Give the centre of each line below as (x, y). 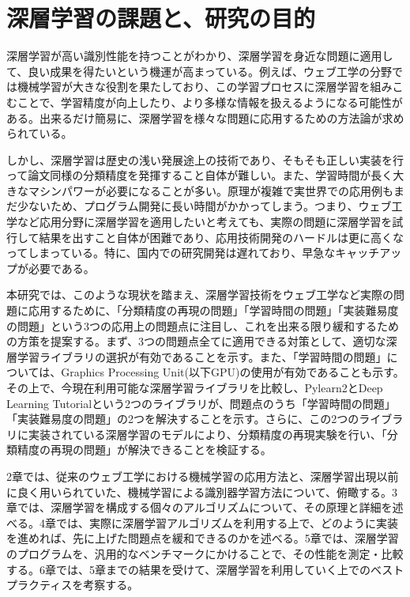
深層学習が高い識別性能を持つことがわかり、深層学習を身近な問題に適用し (200, 56)
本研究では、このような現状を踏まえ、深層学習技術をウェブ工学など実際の (200, 295)
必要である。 (61, 268)
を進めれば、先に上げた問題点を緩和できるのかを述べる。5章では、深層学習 (203, 538)
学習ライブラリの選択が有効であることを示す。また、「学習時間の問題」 (202, 356)
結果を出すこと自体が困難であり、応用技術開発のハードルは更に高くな (221, 237)
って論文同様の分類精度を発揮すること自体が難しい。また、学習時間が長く (200, 175)
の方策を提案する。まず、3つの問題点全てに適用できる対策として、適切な (196, 341)
